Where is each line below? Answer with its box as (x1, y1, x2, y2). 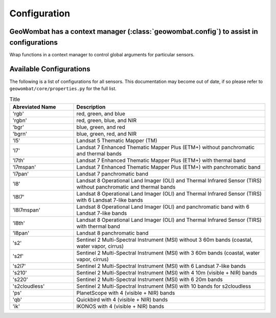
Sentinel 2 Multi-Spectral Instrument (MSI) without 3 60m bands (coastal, (76, 236, 253, 243)
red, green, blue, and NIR (76, 117, 137, 124)
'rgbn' (12, 117, 28, 124)
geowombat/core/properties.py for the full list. (9, 85, 117, 92)
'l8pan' (12, 229, 30, 237)
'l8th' (12, 219, 25, 226)
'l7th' (12, 157, 25, 164)
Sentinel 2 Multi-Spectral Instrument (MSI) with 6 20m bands (76, 275, 223, 283)
